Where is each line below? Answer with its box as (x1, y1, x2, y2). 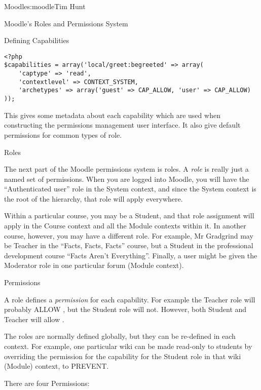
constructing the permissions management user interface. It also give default (4, 120, 241, 130)
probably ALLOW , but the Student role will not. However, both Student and (4, 304, 247, 315)
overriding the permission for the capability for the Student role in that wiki (4, 350, 241, 361)
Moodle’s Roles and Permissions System (4, 18, 128, 28)
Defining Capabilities (4, 35, 69, 46)
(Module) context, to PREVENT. (4, 361, 109, 371)
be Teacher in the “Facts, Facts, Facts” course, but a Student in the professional (4, 240, 253, 251)
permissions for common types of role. (4, 129, 122, 140)
